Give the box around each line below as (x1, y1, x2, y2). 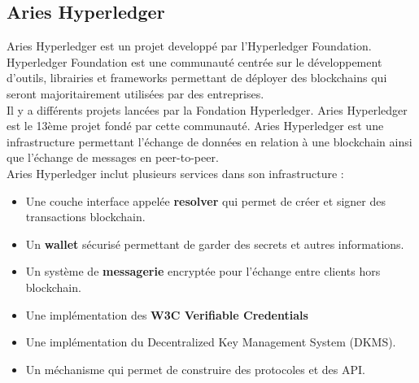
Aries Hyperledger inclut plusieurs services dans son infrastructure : (7, 164, 344, 181)
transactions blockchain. (25, 208, 146, 225)
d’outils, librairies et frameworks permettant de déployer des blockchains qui (7, 69, 387, 86)
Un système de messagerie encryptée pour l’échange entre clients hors (25, 263, 381, 280)
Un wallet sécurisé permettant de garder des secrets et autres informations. (25, 235, 404, 252)
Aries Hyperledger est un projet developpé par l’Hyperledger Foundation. (7, 37, 372, 54)
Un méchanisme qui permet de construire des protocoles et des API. (25, 360, 365, 377)
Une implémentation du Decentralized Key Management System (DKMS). (25, 333, 396, 350)
